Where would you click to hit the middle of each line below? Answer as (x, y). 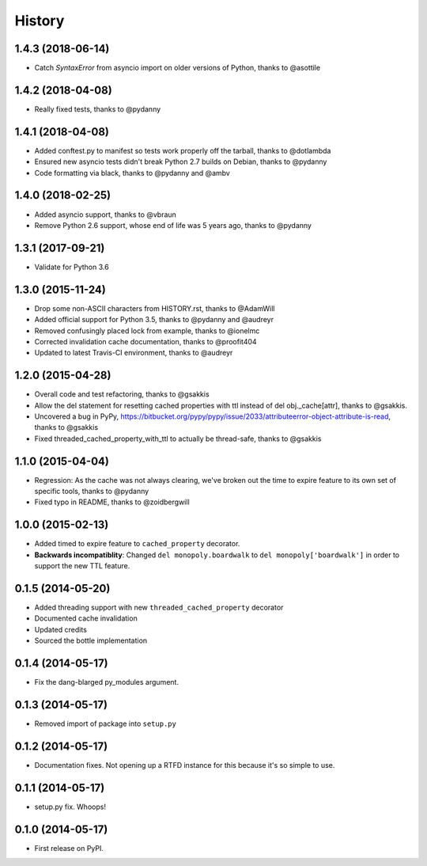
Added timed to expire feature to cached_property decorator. (137, 544)
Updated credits (60, 629)
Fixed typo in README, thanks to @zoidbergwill (112, 502)
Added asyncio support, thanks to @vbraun (106, 215)
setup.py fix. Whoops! (70, 807)
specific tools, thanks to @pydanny (92, 492)
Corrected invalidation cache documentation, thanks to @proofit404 (145, 341)
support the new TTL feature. (82, 566)
